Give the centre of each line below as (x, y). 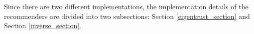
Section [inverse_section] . (43, 25)
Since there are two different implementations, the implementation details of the (126, 6)
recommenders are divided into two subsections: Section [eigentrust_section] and (127, 16)
